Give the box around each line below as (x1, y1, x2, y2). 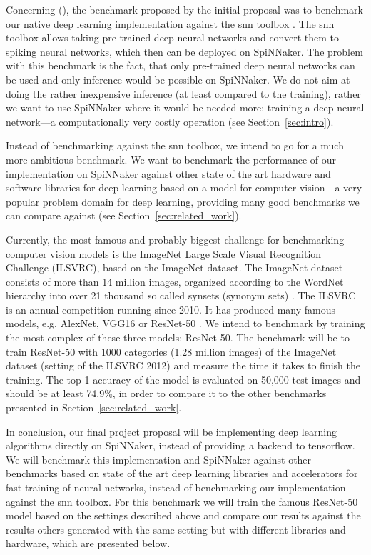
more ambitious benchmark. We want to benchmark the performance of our (6, 151, 337, 166)
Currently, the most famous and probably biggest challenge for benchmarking (6, 231, 345, 246)
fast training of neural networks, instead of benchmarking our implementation (6, 480, 346, 494)
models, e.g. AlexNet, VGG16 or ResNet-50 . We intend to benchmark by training (6, 316, 365, 331)
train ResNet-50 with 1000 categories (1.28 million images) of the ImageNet (6, 344, 337, 359)
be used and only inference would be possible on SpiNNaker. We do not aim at (6, 71, 350, 86)
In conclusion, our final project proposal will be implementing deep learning (6, 424, 337, 439)
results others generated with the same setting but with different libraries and (6, 521, 346, 536)
